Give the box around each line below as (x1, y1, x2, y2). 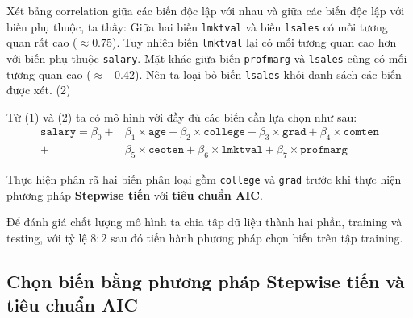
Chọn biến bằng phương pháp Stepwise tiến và (6, 268, 405, 293)
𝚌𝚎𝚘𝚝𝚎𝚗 (148, 144, 185, 156)
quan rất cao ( (6, 34, 77, 51)
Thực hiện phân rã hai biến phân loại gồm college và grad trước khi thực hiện (6, 171, 402, 188)
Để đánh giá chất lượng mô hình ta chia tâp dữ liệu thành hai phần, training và (6, 213, 403, 230)
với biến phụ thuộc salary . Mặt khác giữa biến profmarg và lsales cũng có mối (6, 49, 407, 66)
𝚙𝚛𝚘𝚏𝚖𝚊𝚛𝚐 (300, 144, 348, 156)
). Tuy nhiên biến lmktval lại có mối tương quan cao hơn (112, 34, 397, 51)
